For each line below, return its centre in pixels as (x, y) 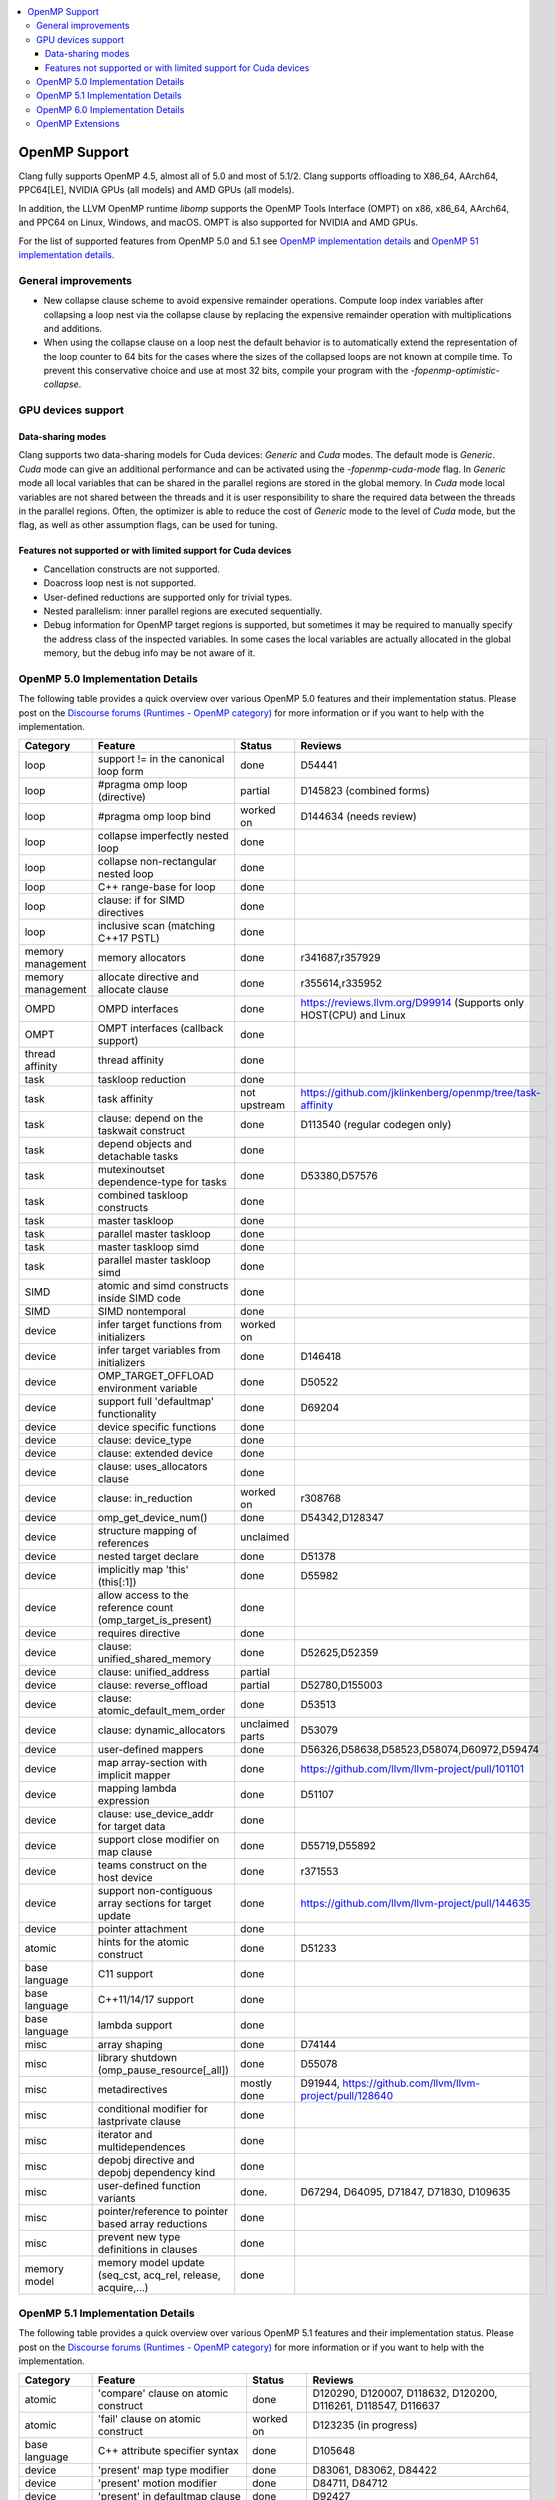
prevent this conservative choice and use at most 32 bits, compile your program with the (226, 371)
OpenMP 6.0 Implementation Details (110, 109)
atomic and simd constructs (163, 1286)
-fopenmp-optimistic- (455, 371)
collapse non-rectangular (157, 862)
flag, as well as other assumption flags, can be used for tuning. (148, 525)
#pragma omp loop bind (154, 817)
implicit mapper (134, 1775)
